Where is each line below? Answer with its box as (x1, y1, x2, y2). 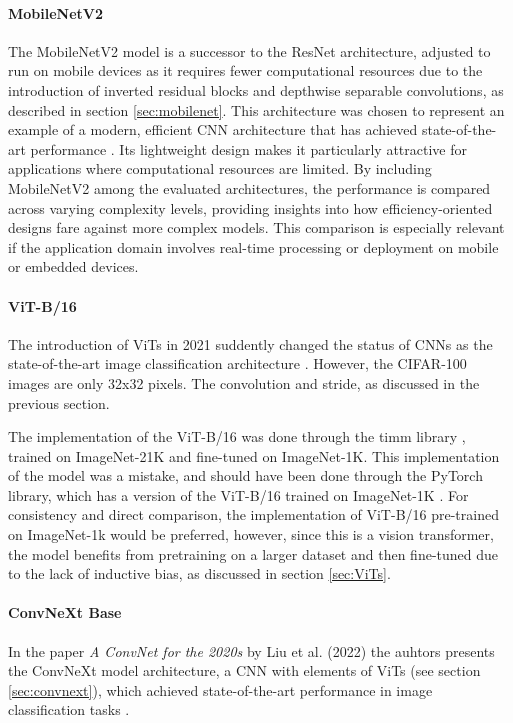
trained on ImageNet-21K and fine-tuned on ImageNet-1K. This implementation (8, 445, 500, 466)
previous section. (8, 392, 110, 413)
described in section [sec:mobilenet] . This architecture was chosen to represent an (8, 99, 505, 120)
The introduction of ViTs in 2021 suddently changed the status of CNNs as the (8, 333, 493, 354)
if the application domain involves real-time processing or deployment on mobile (8, 236, 499, 257)
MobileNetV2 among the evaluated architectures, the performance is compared (8, 177, 491, 198)
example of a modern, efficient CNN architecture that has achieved (8, 119, 418, 140)
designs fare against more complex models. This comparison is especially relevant (8, 217, 505, 238)
